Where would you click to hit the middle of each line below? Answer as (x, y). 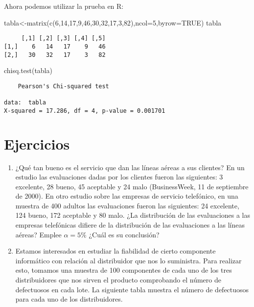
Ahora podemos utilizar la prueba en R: (64, 6)
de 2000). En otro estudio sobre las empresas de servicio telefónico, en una (127, 196)
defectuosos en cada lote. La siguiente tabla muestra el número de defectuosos (132, 289)
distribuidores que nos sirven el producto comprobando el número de (118, 280)
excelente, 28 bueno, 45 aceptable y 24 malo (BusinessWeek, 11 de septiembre (132, 186)
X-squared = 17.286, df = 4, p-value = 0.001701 (85, 111)
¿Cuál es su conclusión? (124, 234)
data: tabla (25, 103)
